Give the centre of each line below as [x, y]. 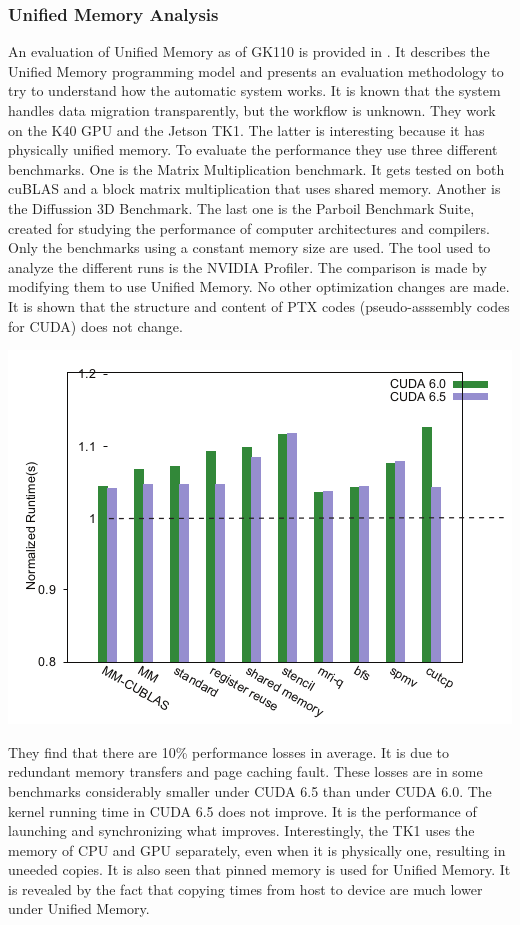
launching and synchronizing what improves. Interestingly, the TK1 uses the [241, 830]
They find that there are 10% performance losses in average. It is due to [229, 751]
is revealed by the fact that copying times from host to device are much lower [245, 888]
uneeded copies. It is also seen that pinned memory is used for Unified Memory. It [259, 869]
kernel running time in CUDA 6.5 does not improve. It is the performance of [242, 810]
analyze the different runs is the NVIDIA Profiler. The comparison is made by [247, 266]
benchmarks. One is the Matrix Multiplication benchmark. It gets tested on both [256, 168]
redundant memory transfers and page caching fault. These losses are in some [245, 771]
